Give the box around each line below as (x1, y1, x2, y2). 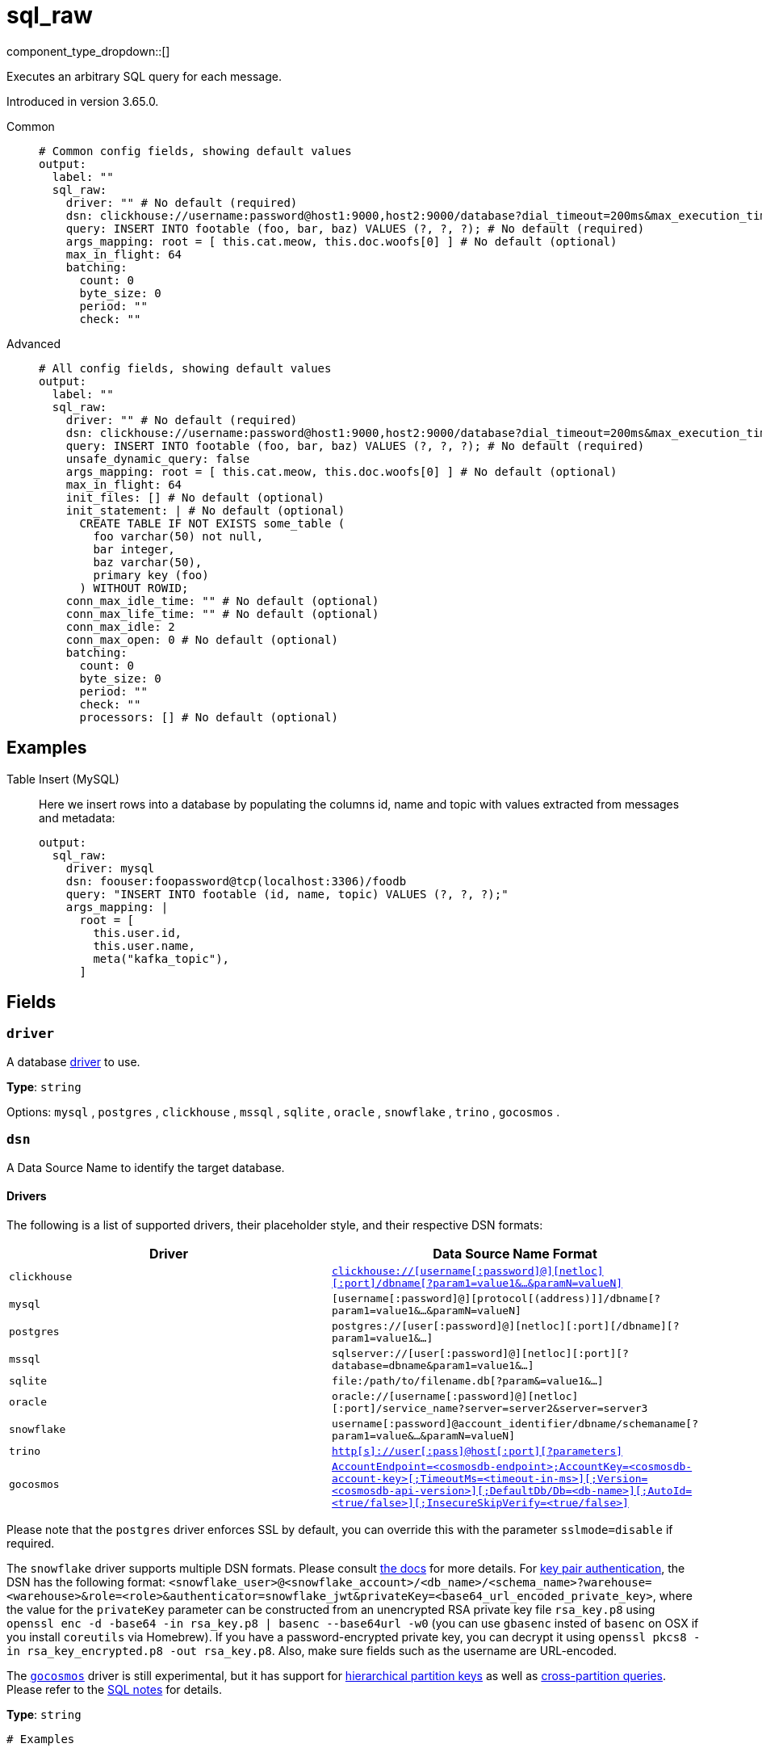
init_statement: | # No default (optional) (65, 503, 345, 517)
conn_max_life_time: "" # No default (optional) (65, 607, 379, 620)
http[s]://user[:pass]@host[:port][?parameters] (332, 1444, 623, 1457)
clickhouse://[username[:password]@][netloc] (332, 1264, 604, 1277)
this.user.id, (93, 926, 182, 939)
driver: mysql (65, 861, 155, 875)
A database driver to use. (6, 1054, 140, 1069)
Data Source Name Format (433, 1245, 597, 1262)
